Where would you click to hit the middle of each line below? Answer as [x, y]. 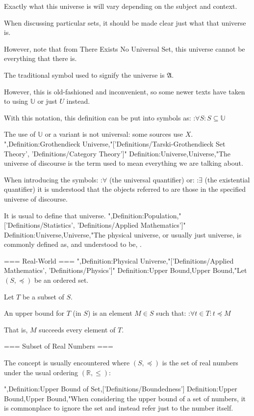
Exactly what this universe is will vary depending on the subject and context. [121, 6]
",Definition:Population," [145, 215]
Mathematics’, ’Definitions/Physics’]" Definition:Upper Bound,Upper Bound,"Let [126, 270]
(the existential [227, 179]
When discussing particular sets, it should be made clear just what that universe [125, 22]
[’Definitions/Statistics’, [39, 225]
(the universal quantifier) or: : [154, 179]
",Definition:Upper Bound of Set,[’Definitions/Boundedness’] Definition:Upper [121, 389]
